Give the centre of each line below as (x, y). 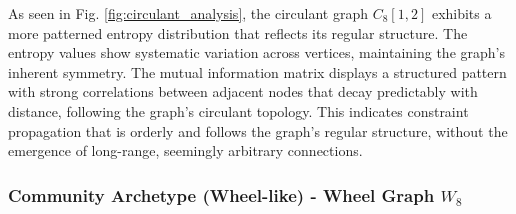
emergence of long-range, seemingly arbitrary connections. (185, 150)
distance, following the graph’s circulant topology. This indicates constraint (238, 110)
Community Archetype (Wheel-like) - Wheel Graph (221, 194)
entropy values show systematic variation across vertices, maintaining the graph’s (256, 52)
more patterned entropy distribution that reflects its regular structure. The (238, 32)
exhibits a (461, 13)
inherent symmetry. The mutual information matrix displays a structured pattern (257, 71)
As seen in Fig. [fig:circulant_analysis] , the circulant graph (188, 13)
